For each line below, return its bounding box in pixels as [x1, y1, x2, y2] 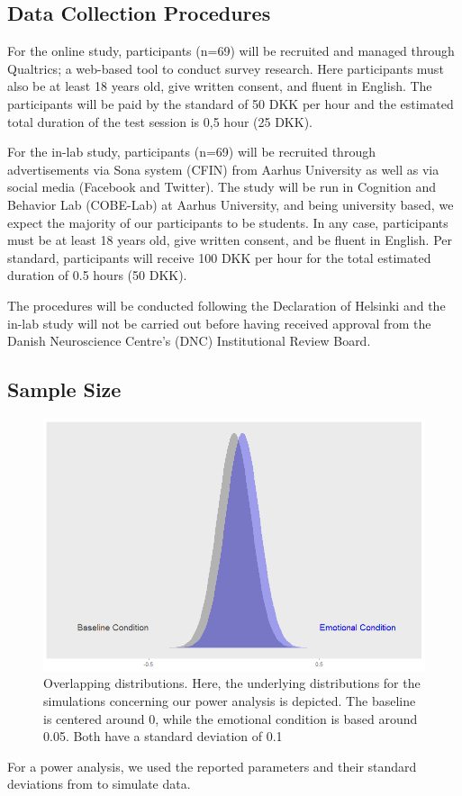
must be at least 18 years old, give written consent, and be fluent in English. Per [7, 231, 452, 249]
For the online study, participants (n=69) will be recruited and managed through [7, 41, 455, 60]
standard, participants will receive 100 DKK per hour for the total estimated [7, 248, 431, 267]
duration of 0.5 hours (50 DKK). [7, 266, 187, 285]
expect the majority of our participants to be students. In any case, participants [7, 213, 448, 231]
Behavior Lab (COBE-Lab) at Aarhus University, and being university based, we [7, 194, 454, 213]
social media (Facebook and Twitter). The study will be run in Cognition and [7, 177, 437, 196]
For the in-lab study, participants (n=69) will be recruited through [7, 142, 376, 161]
